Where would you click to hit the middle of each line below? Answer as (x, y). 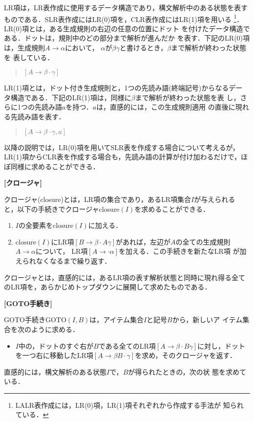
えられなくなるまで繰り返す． (63, 260)
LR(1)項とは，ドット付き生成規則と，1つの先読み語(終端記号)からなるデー (123, 88)
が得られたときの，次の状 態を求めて (187, 371)
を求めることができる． (172, 209)
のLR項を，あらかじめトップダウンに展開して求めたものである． (108, 287)
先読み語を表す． (38, 116)
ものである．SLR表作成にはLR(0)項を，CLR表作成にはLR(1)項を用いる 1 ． (124, 18)
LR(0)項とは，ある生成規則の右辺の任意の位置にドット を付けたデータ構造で (127, 28)
